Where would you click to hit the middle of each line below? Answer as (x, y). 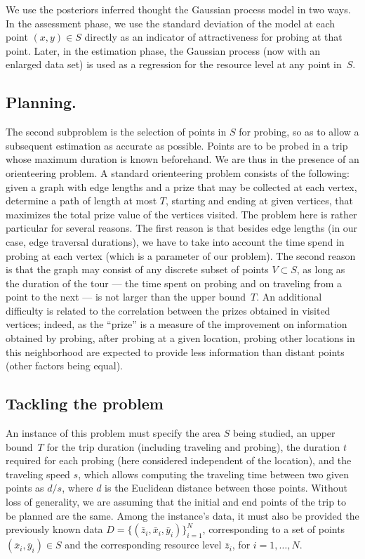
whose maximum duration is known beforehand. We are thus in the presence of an (182, 159)
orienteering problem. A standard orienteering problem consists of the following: (178, 172)
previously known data (54, 529)
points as (25, 488)
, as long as (321, 269)
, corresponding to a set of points (274, 529)
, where (78, 488)
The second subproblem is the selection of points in (116, 132)
